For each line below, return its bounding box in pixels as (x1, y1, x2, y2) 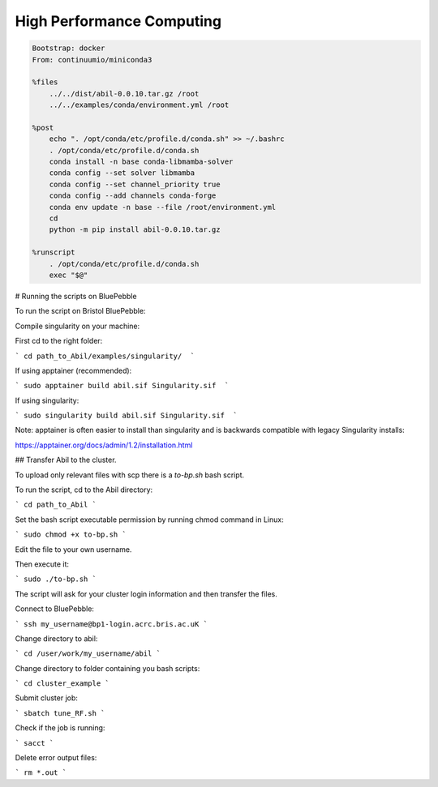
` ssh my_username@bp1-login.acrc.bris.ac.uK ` (15, 619, 208, 628)
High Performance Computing (15, 12, 222, 30)
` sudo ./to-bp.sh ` (15, 575, 97, 584)
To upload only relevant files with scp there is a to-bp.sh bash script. (15, 470, 245, 480)
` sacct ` (15, 738, 54, 747)
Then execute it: (15, 559, 69, 569)
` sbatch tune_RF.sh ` (15, 708, 105, 717)
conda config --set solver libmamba (49, 169, 195, 178)
